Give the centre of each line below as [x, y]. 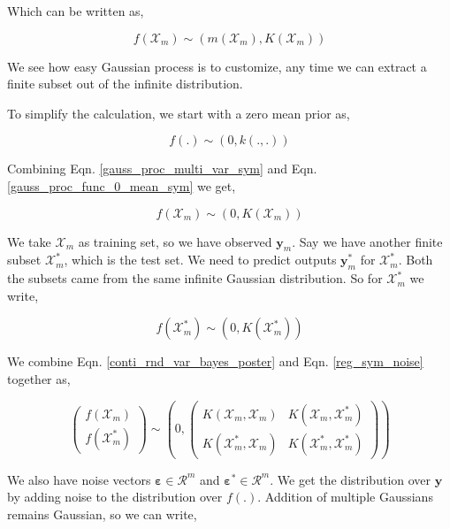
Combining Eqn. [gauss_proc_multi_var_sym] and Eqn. [162, 169]
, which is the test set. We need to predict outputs [200, 260]
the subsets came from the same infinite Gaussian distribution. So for [195, 278]
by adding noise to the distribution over [115, 497]
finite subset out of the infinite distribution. [125, 84]
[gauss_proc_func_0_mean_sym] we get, [122, 185]
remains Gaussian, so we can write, [102, 514]
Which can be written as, [76, 11]
